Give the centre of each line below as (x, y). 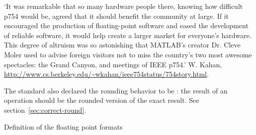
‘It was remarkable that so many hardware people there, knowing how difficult (124, 6)
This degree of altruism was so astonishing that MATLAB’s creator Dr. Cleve (122, 45)
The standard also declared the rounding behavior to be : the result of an (116, 90)
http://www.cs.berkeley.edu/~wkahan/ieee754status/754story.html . (106, 74)
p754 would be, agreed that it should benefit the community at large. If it (117, 16)
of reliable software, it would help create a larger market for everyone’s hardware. (128, 35)
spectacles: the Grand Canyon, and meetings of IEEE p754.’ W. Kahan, (113, 64)
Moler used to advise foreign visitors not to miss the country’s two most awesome (128, 54)
